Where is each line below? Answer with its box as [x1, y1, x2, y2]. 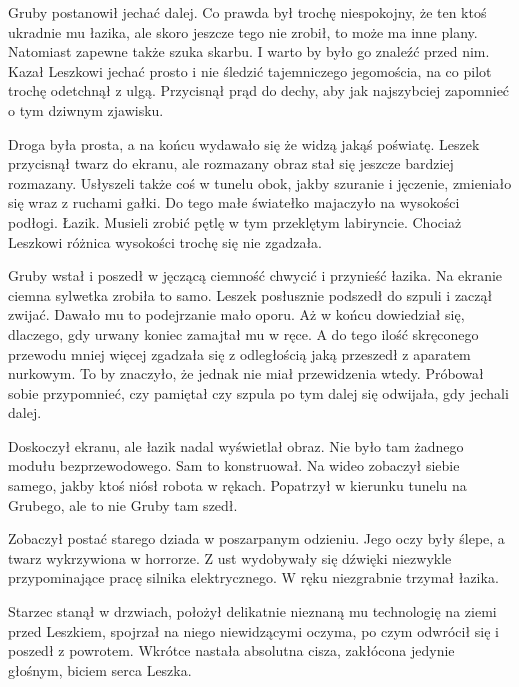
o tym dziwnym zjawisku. [8, 99, 164, 120]
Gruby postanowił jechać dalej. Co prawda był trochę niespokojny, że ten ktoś [8, 2, 487, 22]
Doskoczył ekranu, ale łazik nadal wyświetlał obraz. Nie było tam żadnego [8, 435, 464, 456]
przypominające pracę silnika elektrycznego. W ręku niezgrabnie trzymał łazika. [8, 567, 499, 588]
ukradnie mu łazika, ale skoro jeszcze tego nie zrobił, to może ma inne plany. [8, 21, 478, 42]
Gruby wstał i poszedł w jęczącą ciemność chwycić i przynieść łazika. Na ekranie [8, 265, 503, 286]
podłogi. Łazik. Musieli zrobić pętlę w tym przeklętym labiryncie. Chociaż [8, 211, 462, 232]
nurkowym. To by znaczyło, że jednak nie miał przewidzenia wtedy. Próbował [8, 363, 484, 384]
